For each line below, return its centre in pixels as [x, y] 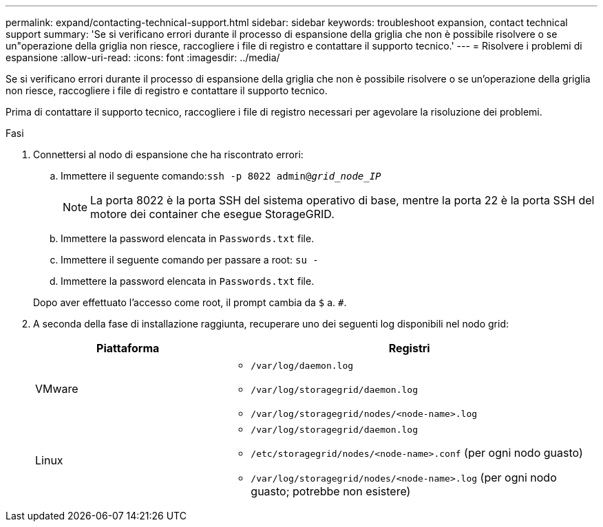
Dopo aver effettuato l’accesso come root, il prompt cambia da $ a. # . [190, 302]
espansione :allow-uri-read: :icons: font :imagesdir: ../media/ [143, 57]
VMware [57, 388]
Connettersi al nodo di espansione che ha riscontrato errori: [168, 154]
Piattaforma [128, 348]
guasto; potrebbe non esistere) [331, 491]
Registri [409, 348]
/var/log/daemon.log [302, 366]
